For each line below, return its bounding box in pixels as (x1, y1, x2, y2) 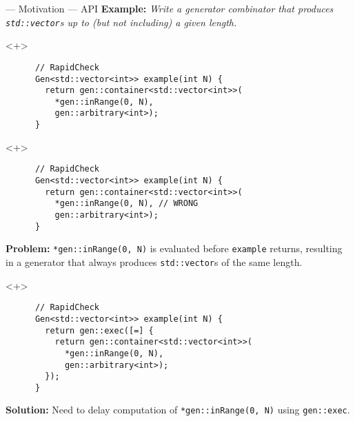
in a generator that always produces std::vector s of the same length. (6, 254, 303, 269)
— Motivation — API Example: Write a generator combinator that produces (6, 1, 334, 15)
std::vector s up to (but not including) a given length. (6, 14, 237, 29)
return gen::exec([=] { (45, 325, 154, 336)
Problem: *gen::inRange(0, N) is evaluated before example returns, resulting (6, 241, 343, 256)
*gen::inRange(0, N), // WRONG (54, 198, 199, 209)
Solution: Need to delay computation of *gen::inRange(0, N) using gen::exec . (6, 402, 350, 417)
